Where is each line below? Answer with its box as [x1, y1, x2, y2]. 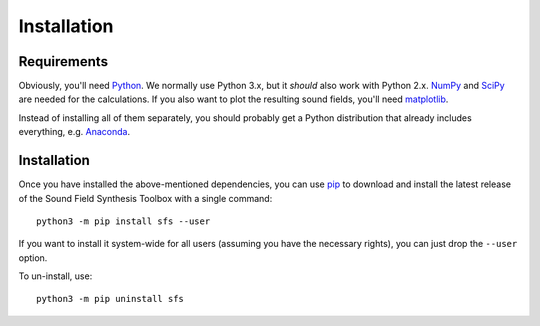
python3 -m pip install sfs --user [36, 215, 211, 227]
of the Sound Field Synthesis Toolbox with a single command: [18, 192, 273, 204]
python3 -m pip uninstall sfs [36, 293, 185, 305]
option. [18, 251, 48, 264]
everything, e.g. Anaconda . [18, 126, 130, 138]
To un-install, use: [18, 270, 93, 282]
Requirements [18, 53, 109, 70]
